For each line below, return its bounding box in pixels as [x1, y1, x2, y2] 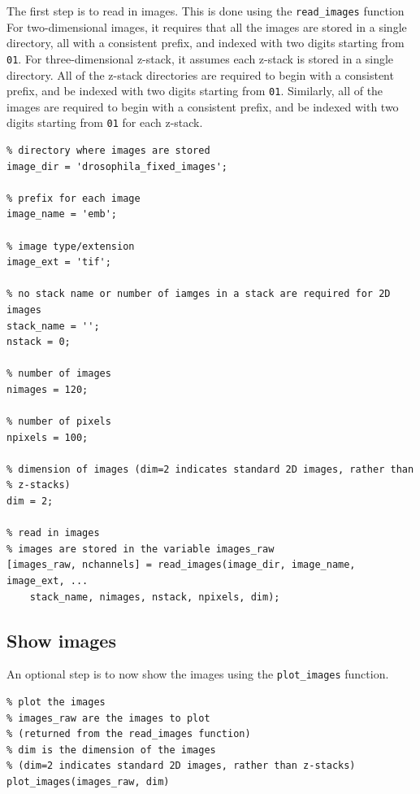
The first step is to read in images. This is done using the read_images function [6, 2, 405, 19]
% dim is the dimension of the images [6, 744, 216, 756]
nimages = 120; [6, 383, 89, 395]
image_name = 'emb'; [6, 208, 118, 220]
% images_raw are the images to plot [6, 712, 210, 724]
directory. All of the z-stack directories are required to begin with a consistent [6, 66, 394, 83]
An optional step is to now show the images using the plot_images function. [6, 665, 389, 683]
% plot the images [6, 696, 106, 709]
